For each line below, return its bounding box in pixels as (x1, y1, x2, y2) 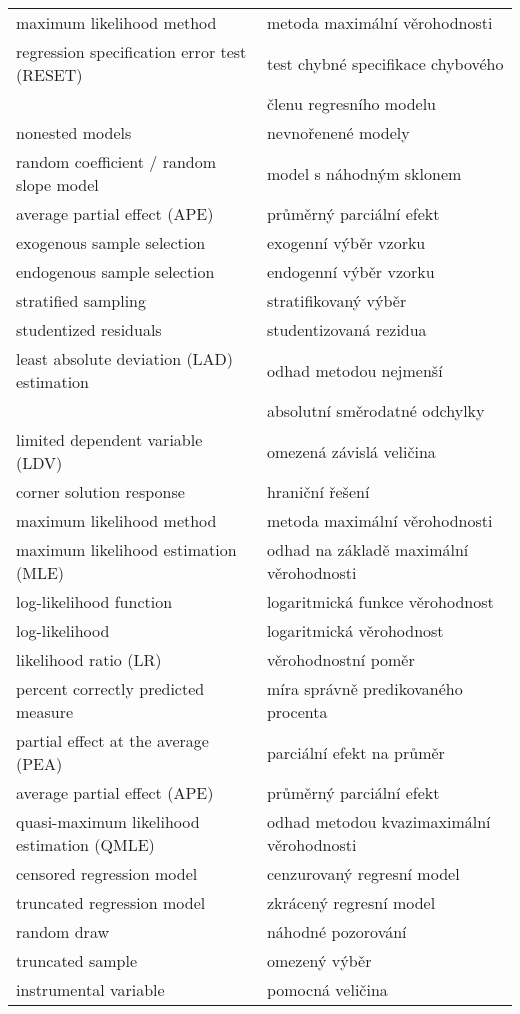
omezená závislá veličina (266, 439, 436, 463)
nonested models (16, 121, 132, 144)
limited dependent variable (16, 428, 203, 451)
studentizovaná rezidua (266, 318, 427, 341)
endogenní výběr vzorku (266, 260, 435, 283)
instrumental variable (16, 978, 165, 1001)
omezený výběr (266, 949, 372, 972)
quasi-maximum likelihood (16, 810, 200, 833)
